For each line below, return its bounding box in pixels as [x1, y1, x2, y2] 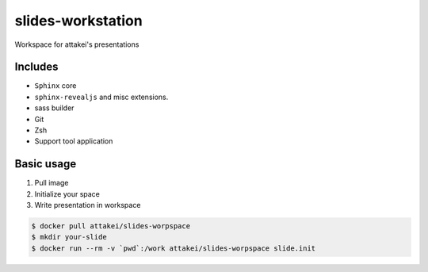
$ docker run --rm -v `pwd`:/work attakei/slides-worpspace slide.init [31, 243, 316, 253]
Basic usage [14, 157, 77, 170]
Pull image [34, 178, 69, 188]
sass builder [34, 103, 75, 113]
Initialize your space [34, 189, 101, 198]
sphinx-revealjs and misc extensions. [34, 92, 169, 102]
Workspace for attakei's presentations [14, 40, 139, 49]
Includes [14, 60, 59, 74]
